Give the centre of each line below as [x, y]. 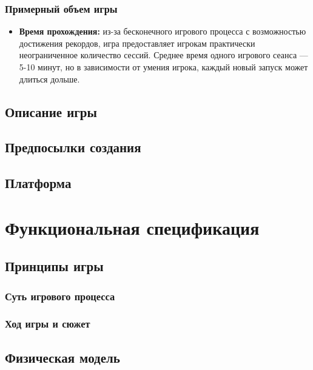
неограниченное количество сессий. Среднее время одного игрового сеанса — [163, 55]
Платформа [38, 183]
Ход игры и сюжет [48, 324]
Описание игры [51, 111]
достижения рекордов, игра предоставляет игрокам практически [137, 43]
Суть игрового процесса [60, 296]
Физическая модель [62, 357]
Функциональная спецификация [132, 227]
